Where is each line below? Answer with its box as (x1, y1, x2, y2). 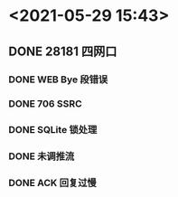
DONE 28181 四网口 (8, 43, 117, 59)
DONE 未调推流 (8, 150, 75, 163)
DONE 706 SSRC (8, 98, 82, 110)
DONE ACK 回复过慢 (8, 177, 97, 190)
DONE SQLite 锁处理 (8, 124, 98, 136)
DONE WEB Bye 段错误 (8, 73, 108, 86)
